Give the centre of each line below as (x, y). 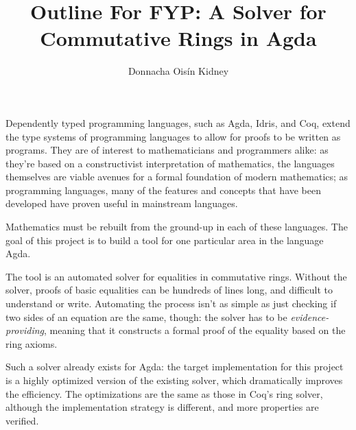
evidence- (310, 316)
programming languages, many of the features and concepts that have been (164, 190)
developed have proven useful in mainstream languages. (122, 203)
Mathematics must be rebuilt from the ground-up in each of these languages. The (177, 227)
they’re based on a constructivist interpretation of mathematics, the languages (170, 163)
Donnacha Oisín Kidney (178, 71)
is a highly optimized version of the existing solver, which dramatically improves (174, 380)
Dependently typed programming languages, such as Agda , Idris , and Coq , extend (178, 122)
